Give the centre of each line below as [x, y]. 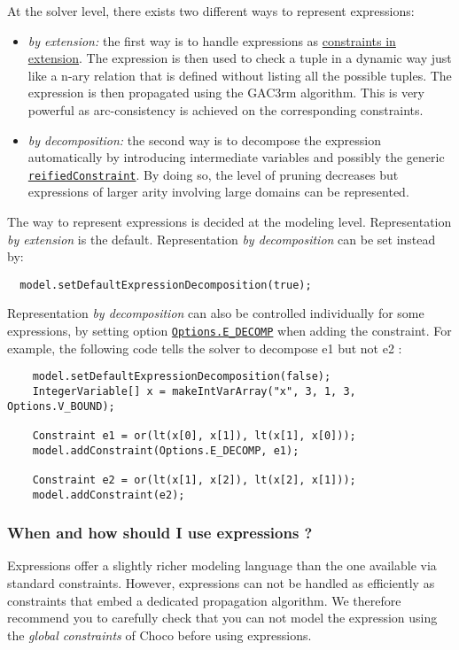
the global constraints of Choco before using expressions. [159, 635]
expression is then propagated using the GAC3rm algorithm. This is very [226, 93]
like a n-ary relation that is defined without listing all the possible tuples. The [240, 75]
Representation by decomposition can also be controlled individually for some [216, 313]
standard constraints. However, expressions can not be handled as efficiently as [221, 583]
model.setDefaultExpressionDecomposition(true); [166, 285]
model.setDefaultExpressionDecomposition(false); [182, 377]
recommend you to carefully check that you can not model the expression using [222, 618]
